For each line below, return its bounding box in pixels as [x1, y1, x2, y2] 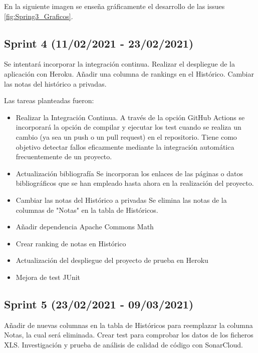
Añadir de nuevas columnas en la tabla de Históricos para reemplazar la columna [4, 319, 253, 330]
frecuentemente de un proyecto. [16, 151, 112, 162]
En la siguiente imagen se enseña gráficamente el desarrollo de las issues [4, 1, 225, 11]
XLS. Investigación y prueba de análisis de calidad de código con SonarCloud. [4, 339, 243, 349]
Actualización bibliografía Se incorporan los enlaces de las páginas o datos [16, 168, 243, 178]
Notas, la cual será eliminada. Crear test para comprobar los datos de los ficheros [4, 329, 253, 340]
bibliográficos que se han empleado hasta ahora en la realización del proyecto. [16, 178, 254, 188]
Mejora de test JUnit [16, 271, 81, 282]
